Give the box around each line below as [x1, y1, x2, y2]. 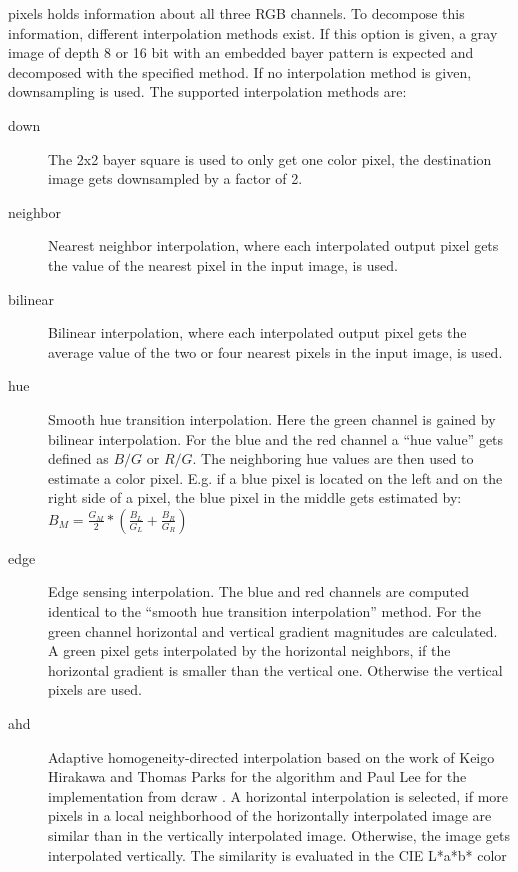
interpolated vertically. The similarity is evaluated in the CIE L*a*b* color [48, 844, 507, 865]
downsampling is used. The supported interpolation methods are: [8, 81, 407, 102]
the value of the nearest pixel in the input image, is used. [48, 254, 398, 275]
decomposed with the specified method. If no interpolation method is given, [8, 61, 472, 82]
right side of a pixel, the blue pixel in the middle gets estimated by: [48, 487, 462, 508]
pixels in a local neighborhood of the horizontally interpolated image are [48, 805, 492, 826]
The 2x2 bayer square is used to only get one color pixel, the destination [48, 148, 492, 169]
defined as [48, 448, 109, 469]
